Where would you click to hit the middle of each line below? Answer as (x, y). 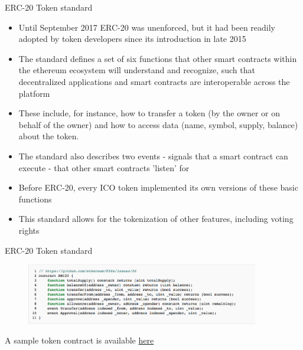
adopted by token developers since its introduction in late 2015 (132, 39)
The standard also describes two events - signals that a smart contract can (153, 156)
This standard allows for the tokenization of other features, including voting (156, 219)
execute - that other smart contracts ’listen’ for (104, 167)
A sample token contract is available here (79, 340)
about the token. (49, 136)
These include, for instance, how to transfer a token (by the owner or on (149, 113)
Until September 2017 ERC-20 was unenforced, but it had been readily (147, 27)
